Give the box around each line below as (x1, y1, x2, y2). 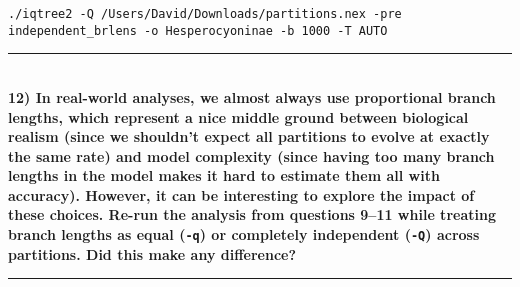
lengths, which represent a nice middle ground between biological (8, 106, 469, 127)
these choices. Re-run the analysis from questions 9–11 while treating (8, 204, 496, 225)
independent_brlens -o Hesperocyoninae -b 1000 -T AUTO (8, 23, 388, 38)
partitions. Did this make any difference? (8, 243, 297, 264)
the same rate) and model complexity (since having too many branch (8, 145, 495, 166)
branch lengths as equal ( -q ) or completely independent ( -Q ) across (8, 224, 480, 245)
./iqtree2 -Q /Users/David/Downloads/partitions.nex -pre (8, 7, 402, 21)
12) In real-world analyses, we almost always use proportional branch (8, 86, 496, 107)
